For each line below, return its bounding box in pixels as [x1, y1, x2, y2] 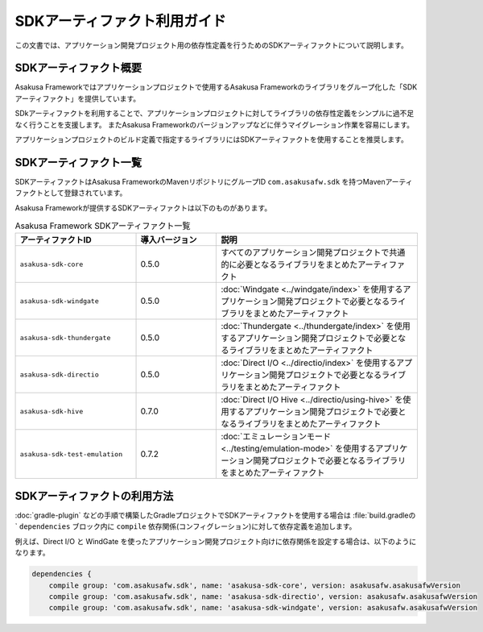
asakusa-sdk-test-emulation [19, 450, 123, 459]
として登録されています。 [43, 188, 127, 197]
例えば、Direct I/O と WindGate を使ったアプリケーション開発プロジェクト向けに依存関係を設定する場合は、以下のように [14, 536, 417, 546]
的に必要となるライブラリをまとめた [221, 259, 358, 270]
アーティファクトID [19, 235, 92, 246]
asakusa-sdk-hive [19, 407, 84, 415]
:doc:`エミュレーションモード [221, 431, 332, 443]
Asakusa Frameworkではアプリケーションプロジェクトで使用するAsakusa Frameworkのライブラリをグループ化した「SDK [14, 82, 418, 92]
